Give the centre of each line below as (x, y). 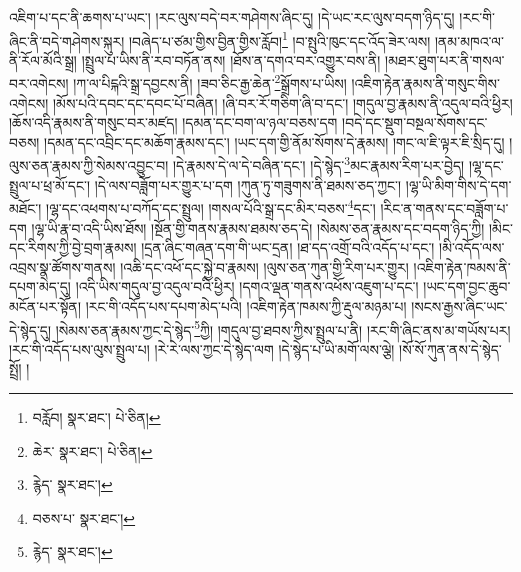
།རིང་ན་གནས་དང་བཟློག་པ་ (444, 207)
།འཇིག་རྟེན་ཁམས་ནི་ (462, 266)
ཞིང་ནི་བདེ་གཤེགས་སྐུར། (67, 40)
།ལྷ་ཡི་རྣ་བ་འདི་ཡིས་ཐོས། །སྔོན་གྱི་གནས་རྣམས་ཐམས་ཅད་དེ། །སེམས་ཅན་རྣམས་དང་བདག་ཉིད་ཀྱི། (258, 227)
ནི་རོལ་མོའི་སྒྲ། (43, 59)
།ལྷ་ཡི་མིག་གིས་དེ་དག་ (458, 184)
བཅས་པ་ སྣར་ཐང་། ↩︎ (84, 517)
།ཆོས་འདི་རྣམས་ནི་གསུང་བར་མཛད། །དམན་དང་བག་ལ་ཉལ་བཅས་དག (173, 122)
